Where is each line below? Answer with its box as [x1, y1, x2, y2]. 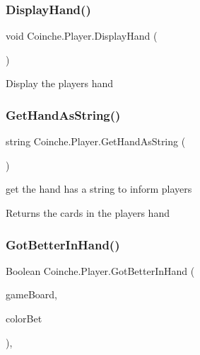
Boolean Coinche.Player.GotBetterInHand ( [6, 263, 195, 278]
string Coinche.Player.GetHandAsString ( [6, 134, 186, 149]
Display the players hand [6, 76, 114, 91]
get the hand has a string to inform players [6, 181, 192, 196]
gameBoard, [6, 287, 57, 302]
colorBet [6, 311, 42, 325]
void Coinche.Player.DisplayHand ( [6, 28, 158, 43]
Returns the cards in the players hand [6, 205, 170, 220]
